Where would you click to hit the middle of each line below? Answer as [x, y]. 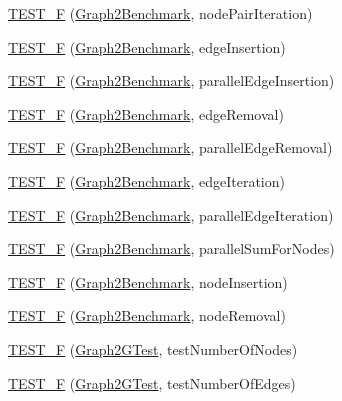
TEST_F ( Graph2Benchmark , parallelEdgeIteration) [171, 214]
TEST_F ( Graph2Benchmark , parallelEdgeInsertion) [171, 80]
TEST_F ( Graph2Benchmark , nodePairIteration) [160, 13]
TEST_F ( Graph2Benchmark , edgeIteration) [146, 180]
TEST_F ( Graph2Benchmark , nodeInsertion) [148, 281]
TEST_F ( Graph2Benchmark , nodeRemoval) [147, 315]
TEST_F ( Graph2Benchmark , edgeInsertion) [147, 46]
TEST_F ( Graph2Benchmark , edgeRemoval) [146, 113]
